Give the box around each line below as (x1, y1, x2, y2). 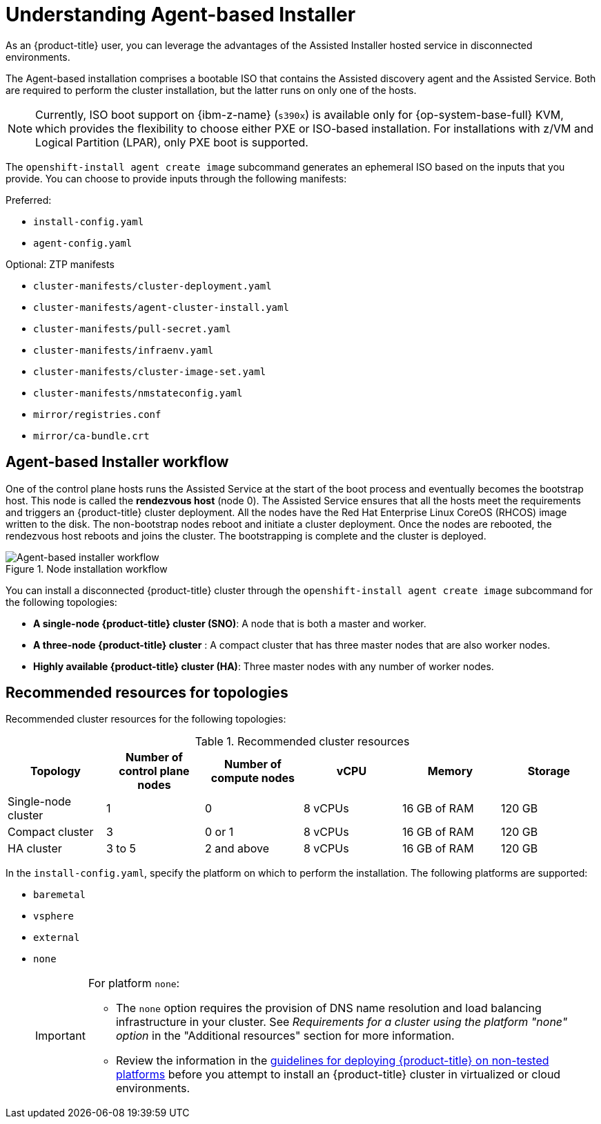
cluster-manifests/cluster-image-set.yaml (33, 365, 266, 377)
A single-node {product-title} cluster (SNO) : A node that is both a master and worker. (33, 617, 426, 629)
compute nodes (210, 771, 295, 785)
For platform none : (88, 976, 180, 991)
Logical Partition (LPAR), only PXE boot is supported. (35, 135, 308, 149)
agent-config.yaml (33, 237, 132, 249)
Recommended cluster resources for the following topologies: (6, 713, 286, 725)
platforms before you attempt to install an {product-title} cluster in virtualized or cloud (115, 1067, 561, 1082)
